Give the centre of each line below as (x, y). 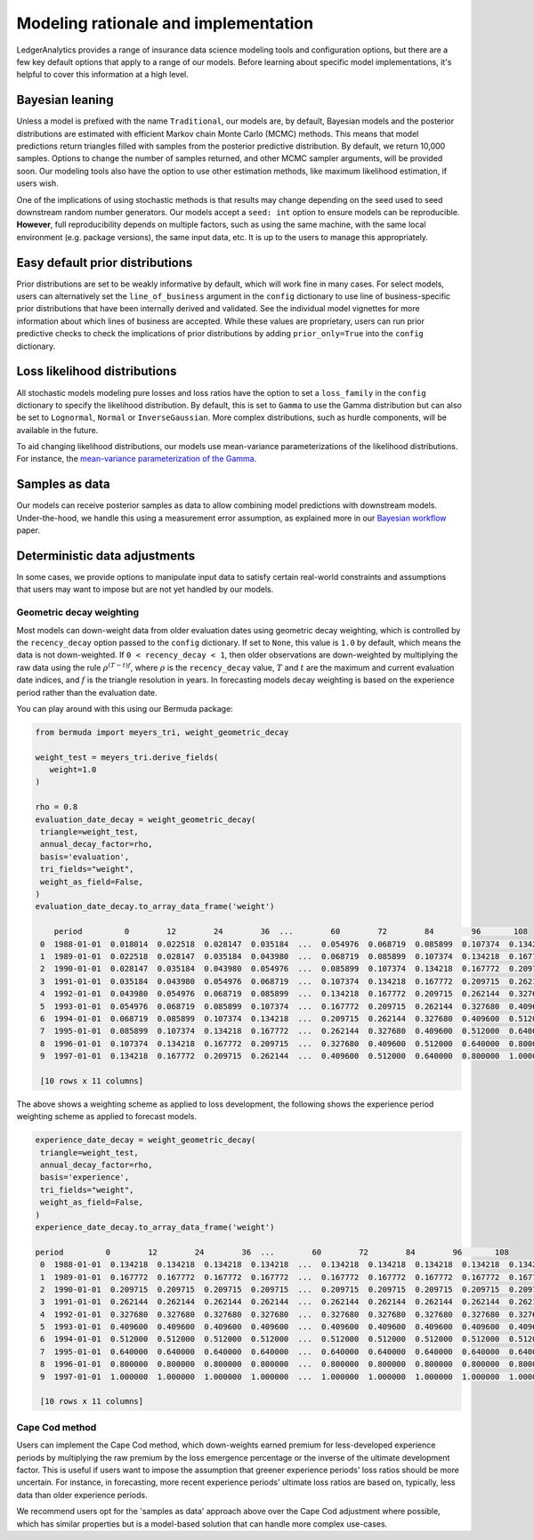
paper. (28, 530)
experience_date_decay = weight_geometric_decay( (146, 1140)
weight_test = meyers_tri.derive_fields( (127, 757)
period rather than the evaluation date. (87, 692)
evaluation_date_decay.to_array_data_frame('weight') (155, 907)
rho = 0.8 (57, 807)
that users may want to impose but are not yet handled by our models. (145, 589)
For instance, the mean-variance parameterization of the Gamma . (137, 459)
